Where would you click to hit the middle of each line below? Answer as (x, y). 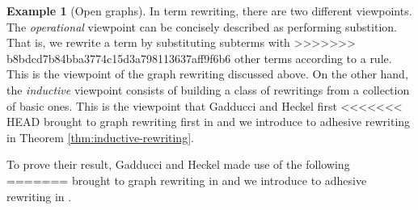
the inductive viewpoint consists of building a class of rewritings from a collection (208, 89)
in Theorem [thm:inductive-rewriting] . (100, 137)
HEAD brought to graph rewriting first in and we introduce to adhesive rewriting (209, 122)
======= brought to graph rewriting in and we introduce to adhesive (187, 180)
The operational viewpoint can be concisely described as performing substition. (202, 26)
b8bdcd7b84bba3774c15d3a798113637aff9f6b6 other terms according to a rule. (199, 58)
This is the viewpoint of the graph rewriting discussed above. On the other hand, (207, 74)
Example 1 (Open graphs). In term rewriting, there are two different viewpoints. (209, 10)
